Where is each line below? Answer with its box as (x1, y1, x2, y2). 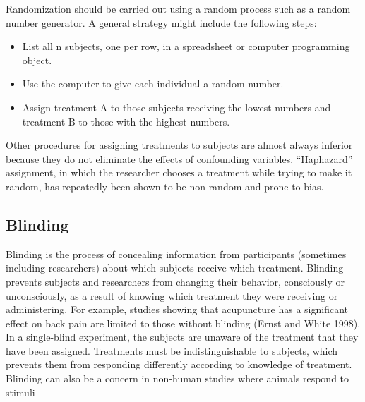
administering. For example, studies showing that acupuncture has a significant (6, 302, 348, 317)
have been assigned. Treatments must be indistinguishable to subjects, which (6, 343, 338, 358)
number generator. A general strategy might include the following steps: (6, 15, 317, 30)
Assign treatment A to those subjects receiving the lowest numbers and (22, 99, 331, 114)
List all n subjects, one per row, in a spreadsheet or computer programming (22, 39, 350, 54)
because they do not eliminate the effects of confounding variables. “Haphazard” (6, 151, 353, 166)
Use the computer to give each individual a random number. (22, 76, 284, 91)
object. (22, 52, 52, 67)
